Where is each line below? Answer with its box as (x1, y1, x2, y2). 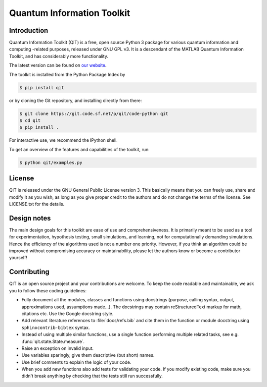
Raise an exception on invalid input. (21, 345, 94, 351)
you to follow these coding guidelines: (9, 287, 87, 293)
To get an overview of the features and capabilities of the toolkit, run (9, 146, 149, 152)
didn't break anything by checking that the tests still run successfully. (21, 373, 163, 379)
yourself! (9, 255, 27, 261)
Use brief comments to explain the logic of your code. (21, 359, 132, 365)
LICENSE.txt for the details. (9, 201, 65, 207)
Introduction (9, 26, 48, 35)
